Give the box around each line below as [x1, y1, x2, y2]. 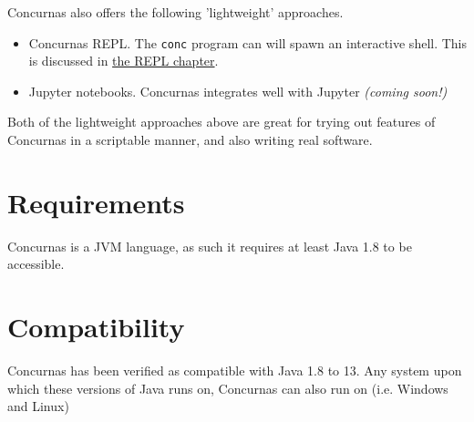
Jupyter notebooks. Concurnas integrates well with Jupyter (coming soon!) [28, 81, 448, 100]
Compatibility [7, 308, 185, 345]
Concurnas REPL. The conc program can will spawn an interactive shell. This [28, 33, 468, 52]
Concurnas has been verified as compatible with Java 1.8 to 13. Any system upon [7, 361, 462, 380]
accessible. [7, 254, 65, 273]
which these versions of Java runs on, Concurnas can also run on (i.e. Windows [7, 378, 448, 397]
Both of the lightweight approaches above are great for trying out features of [7, 112, 436, 131]
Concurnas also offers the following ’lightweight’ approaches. [7, 3, 344, 21]
